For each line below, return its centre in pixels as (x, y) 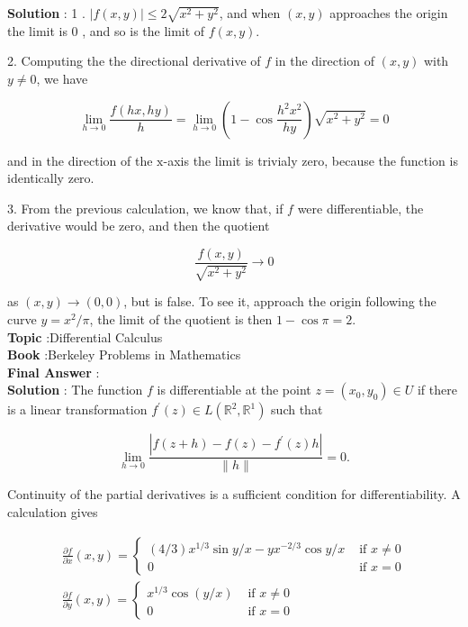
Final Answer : (54, 372)
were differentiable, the (360, 208)
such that (297, 409)
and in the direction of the (80, 160)
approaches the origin (389, 13)
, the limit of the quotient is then (181, 318)
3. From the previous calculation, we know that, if (145, 208)
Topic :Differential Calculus (85, 336)
